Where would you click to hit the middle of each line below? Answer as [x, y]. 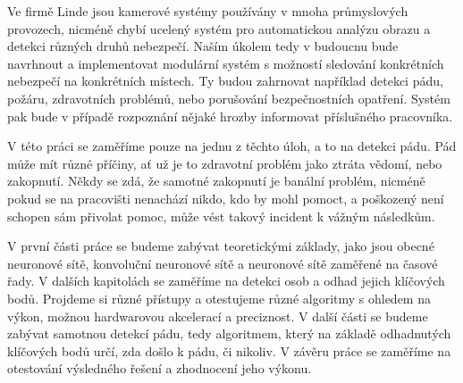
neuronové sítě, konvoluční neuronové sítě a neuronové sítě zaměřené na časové [223, 263]
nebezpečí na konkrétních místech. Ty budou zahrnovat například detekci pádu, [225, 81]
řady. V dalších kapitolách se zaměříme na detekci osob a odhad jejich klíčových [226, 281]
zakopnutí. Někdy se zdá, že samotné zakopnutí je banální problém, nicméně [216, 181]
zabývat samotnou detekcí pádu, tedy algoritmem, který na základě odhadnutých [229, 333]
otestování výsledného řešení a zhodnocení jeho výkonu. [160, 368]
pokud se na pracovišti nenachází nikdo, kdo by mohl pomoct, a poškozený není [226, 198]
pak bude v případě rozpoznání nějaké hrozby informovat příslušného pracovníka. [230, 116]
